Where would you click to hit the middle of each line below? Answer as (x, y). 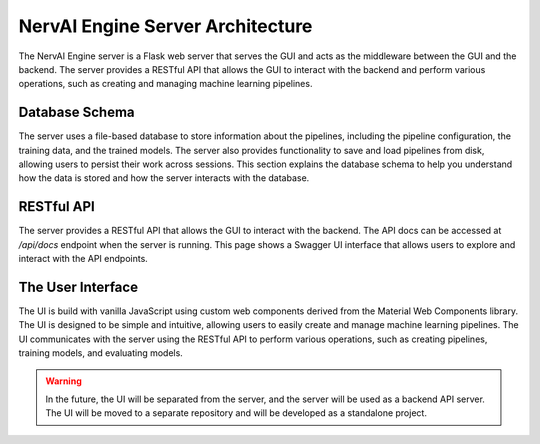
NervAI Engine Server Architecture (165, 26)
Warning (63, 381)
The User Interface (78, 286)
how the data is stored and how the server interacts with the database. (164, 178)
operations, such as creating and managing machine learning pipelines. (165, 84)
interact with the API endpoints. (83, 259)
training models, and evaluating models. (101, 353)
